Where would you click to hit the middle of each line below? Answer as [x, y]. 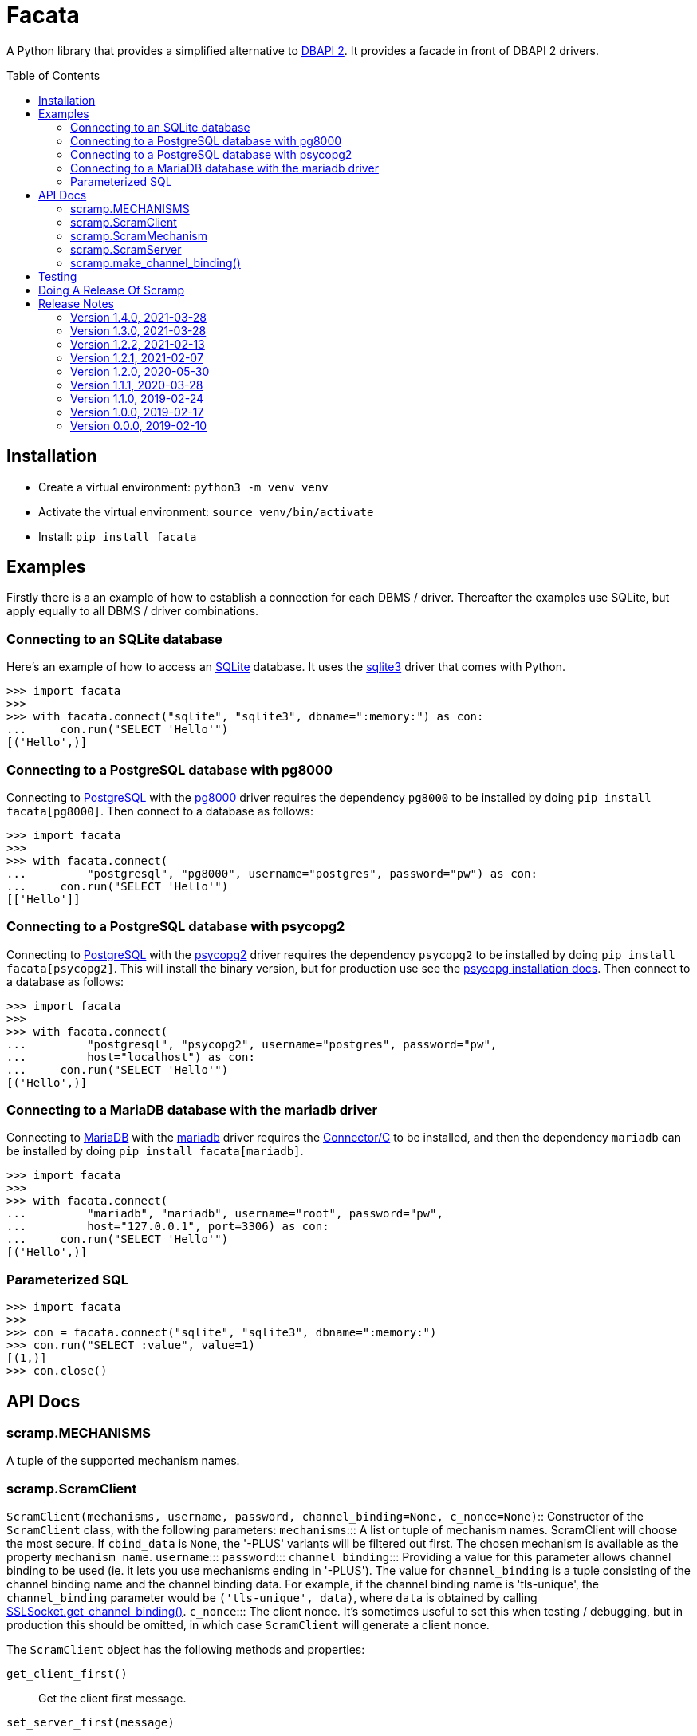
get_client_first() [67, 1674]
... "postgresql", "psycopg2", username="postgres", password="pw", [252, 1044]
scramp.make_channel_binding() [156, 262]
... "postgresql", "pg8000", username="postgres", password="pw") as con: [272, 873]
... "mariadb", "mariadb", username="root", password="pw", [225, 1214]
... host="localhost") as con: [131, 1057]
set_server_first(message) [91, 1723]
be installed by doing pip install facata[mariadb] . [155, 1151]
